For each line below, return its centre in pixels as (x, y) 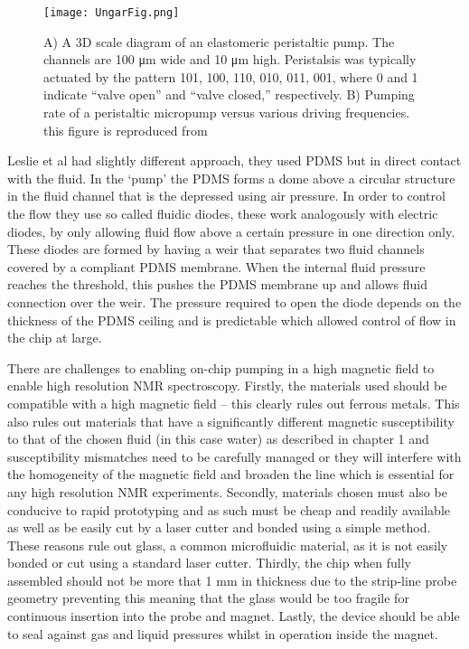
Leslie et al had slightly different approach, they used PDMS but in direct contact (234, 160)
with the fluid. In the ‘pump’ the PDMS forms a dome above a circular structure (231, 178)
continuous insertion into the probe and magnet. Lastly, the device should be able (234, 616)
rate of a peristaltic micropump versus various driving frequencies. (227, 113)
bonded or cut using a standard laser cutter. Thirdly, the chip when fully (209, 563)
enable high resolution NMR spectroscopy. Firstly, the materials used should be (227, 386)
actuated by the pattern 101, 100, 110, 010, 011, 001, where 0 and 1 (231, 76)
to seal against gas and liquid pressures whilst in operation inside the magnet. (223, 633)
